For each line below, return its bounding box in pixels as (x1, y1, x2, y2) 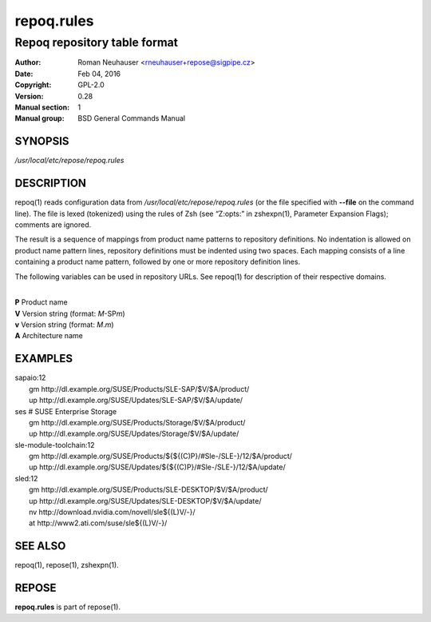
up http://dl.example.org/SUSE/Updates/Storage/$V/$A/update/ (29, 429, 239, 439)
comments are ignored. (14, 220, 92, 229)
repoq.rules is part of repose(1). (14, 602, 121, 612)
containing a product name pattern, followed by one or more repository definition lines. (14, 257, 301, 267)
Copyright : (14, 80, 52, 90)
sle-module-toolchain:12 (14, 440, 95, 449)
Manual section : (14, 102, 70, 112)
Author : (14, 58, 42, 67)
